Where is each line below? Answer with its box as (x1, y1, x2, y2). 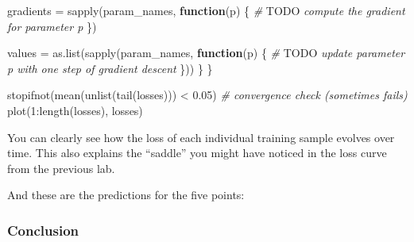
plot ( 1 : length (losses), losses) (7, 102, 143, 118)
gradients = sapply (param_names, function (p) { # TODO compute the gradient (7, 2, 405, 18)
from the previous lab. (7, 159, 115, 176)
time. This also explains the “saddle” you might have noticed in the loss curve (7, 144, 387, 161)
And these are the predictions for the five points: (7, 186, 245, 203)
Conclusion (7, 220, 79, 240)
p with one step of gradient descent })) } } (7, 60, 213, 76)
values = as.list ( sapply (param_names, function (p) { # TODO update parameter (7, 44, 405, 61)
